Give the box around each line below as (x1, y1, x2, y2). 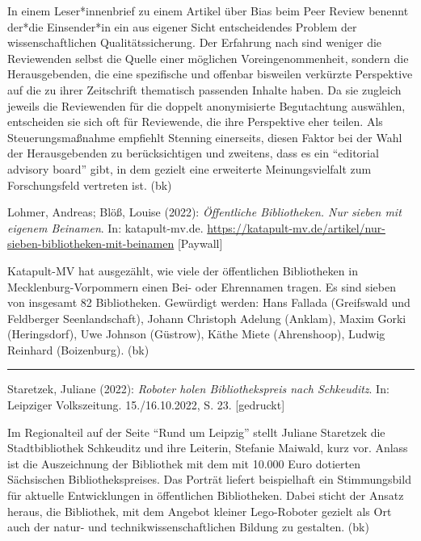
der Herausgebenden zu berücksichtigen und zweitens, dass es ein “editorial (7, 145, 379, 161)
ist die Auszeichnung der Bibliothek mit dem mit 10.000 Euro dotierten (7, 455, 360, 472)
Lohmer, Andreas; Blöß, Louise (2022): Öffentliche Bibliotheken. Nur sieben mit (7, 203, 402, 220)
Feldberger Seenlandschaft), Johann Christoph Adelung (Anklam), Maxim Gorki (7, 309, 406, 326)
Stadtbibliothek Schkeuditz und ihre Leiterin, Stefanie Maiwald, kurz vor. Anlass (7, 439, 408, 456)
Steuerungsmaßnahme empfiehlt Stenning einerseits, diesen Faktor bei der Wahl (7, 128, 402, 145)
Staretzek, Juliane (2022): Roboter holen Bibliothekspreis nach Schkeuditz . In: (7, 380, 389, 397)
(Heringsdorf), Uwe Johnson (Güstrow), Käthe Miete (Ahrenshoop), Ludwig (7, 325, 385, 342)
